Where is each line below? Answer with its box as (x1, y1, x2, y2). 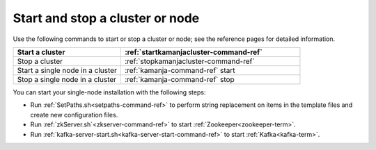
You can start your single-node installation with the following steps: (13, 87, 206, 97)
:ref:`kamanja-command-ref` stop (124, 74, 235, 84)
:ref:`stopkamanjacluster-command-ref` (124, 56, 255, 66)
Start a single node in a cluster (17, 65, 118, 75)
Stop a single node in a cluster (17, 74, 117, 84)
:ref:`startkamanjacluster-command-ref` (124, 47, 263, 57)
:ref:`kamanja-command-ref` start (124, 65, 235, 75)
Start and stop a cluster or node (13, 10, 200, 26)
